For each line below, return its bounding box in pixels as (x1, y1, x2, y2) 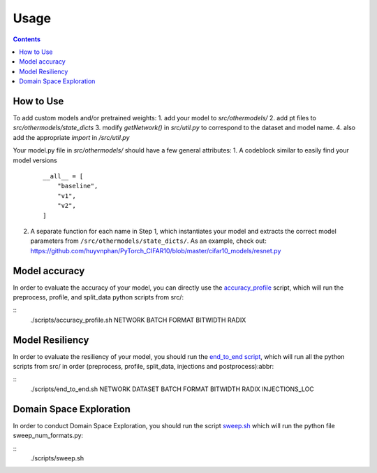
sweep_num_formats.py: (13, 431, 84, 440)
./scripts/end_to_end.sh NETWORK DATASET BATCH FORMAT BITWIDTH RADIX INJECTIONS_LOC (30, 385, 314, 393)
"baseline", (57, 182, 98, 190)
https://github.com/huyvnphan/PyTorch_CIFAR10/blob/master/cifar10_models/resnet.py (30, 246, 281, 255)
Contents (13, 35, 41, 43)
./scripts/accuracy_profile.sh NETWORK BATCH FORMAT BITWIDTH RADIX (30, 316, 246, 324)
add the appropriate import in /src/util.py (13, 133, 130, 141)
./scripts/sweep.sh (30, 453, 84, 462)
